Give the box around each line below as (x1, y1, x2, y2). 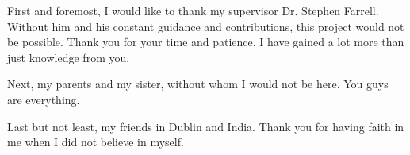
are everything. (7, 91, 80, 107)
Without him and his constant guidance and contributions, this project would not (7, 17, 404, 34)
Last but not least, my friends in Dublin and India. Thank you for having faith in (7, 118, 404, 134)
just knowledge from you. (7, 48, 130, 65)
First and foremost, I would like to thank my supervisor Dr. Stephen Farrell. (7, 2, 379, 18)
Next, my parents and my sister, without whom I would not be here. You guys (7, 76, 389, 92)
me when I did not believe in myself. (7, 134, 184, 150)
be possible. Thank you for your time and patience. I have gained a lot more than (7, 33, 404, 50)
